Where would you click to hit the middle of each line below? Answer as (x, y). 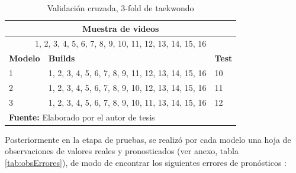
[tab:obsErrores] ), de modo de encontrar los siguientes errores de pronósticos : (146, 162)
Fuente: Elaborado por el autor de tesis (82, 117)
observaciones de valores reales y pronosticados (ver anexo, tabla (122, 151)
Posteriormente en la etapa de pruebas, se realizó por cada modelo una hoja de (148, 139)
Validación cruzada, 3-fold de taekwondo (120, 8)
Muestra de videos (120, 28)
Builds (62, 58)
